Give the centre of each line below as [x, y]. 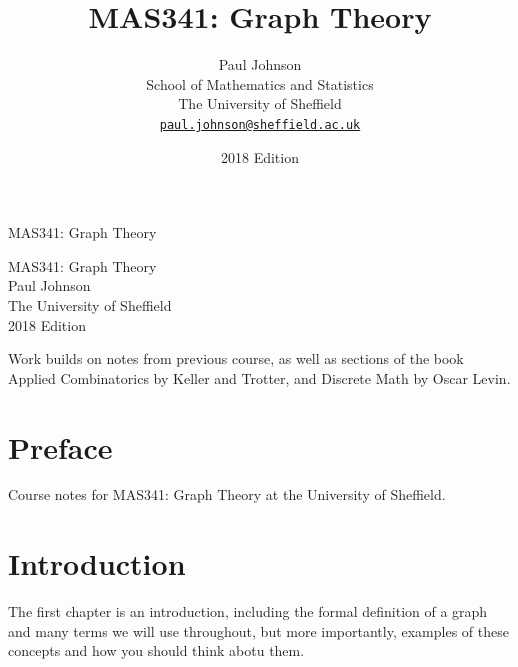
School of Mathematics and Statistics [260, 83]
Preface [60, 446]
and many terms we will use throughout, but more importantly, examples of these [258, 630]
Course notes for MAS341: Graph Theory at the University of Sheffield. [227, 494]
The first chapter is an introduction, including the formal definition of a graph [248, 611]
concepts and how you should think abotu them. [156, 650]
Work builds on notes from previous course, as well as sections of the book [236, 358]
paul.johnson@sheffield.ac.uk [260, 124]
